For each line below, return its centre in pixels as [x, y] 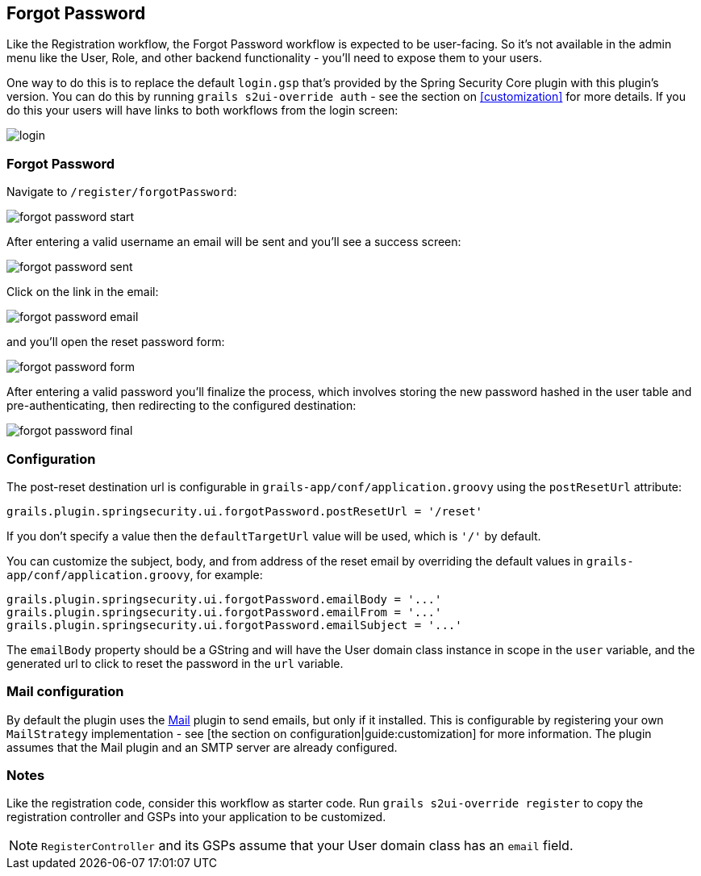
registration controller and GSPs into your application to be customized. [196, 817]
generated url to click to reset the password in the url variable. [175, 663]
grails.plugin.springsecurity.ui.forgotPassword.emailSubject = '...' [234, 625]
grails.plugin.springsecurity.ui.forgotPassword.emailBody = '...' [224, 599]
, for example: [226, 574]
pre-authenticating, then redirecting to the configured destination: [182, 406]
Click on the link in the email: [83, 292]
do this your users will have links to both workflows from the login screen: [202, 111]
